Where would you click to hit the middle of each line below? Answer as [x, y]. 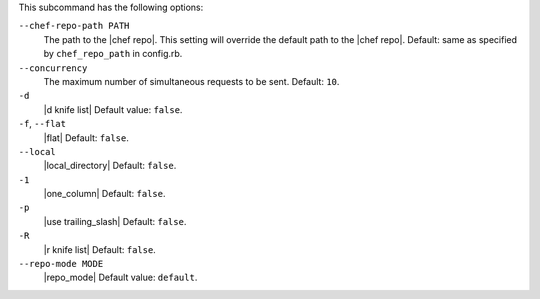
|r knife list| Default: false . [100, 249]
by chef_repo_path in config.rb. [113, 54]
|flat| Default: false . [86, 137]
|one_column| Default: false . [104, 194]
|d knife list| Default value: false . [113, 109]
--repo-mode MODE [61, 264]
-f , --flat [42, 124]
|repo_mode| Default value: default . [120, 277]
